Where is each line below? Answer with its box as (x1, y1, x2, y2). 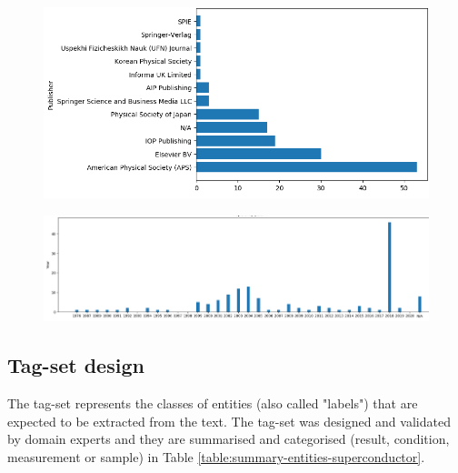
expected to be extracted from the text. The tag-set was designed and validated (7, 411, 451, 430)
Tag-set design (7, 351, 144, 379)
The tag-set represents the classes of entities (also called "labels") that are (7, 394, 418, 413)
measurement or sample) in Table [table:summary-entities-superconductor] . (7, 448, 425, 467)
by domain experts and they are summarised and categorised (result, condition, (7, 429, 450, 448)
